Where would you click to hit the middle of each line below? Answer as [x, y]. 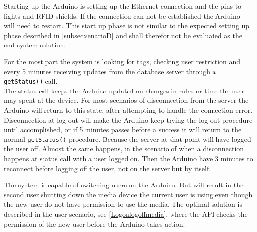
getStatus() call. [31, 81]
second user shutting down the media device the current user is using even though [128, 194]
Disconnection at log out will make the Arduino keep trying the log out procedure [128, 119]
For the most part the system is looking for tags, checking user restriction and [122, 61]
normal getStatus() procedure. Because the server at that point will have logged [128, 139]
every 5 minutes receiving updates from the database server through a [110, 71]
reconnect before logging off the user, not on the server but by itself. [107, 168]
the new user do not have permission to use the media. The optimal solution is [123, 204]
